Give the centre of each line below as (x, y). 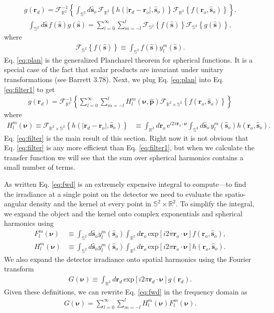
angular (16, 204)
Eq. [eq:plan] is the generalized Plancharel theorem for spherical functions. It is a (128, 59)
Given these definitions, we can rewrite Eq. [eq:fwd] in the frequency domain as (126, 291)
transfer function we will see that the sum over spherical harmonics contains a (124, 157)
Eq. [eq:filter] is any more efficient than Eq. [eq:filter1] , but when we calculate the (129, 147)
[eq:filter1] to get (30, 89)
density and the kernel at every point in (90, 204)
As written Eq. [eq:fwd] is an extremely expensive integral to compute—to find (125, 184)
